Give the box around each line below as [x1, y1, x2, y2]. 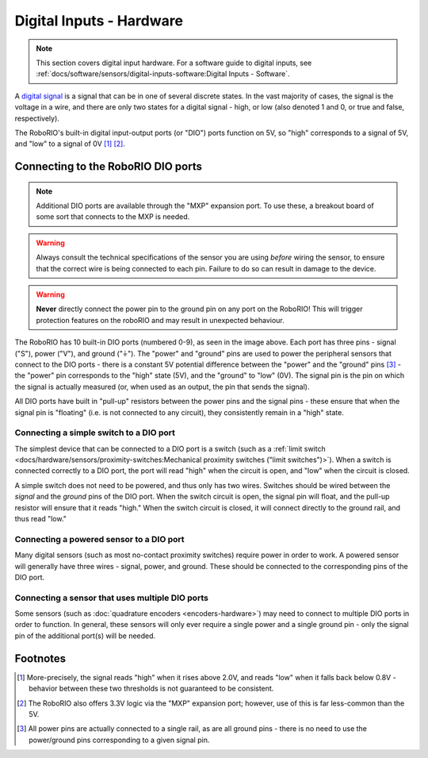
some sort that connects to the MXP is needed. [36, 212, 190, 221]
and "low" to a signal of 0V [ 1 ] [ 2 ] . [14, 139, 126, 148]
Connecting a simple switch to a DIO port [14, 427, 176, 438]
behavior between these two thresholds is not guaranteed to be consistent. [29, 683, 274, 694]
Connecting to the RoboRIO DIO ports [14, 160, 202, 174]
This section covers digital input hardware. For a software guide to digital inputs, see [36, 58, 312, 67]
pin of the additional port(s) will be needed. [14, 631, 156, 641]
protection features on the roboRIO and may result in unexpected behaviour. [36, 315, 285, 325]
